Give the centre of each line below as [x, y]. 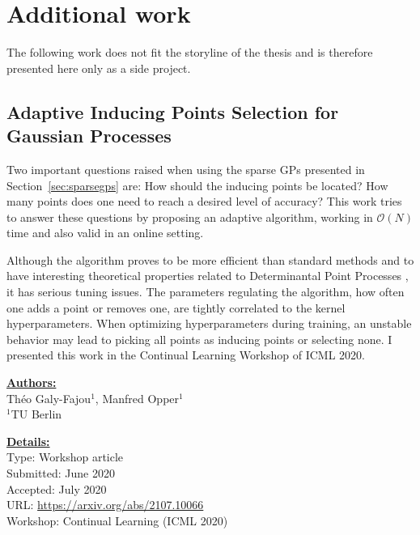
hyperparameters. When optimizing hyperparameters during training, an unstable [209, 323]
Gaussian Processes [89, 136]
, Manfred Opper [137, 398]
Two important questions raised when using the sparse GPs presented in [186, 169]
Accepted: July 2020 [57, 488]
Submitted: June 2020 [61, 473]
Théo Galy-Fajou [49, 398]
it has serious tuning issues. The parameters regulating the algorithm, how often [206, 292]
